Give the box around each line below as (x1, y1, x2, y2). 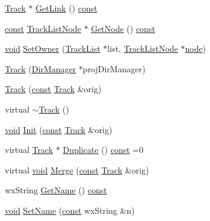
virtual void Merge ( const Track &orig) (5, 163, 149, 176)
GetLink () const (36, 2, 97, 14)
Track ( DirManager (5, 62, 76, 75)
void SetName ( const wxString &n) (5, 204, 135, 216)
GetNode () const (91, 22, 155, 34)
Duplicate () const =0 (63, 143, 144, 156)
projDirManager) (82, 62, 146, 75)
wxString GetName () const (5, 184, 107, 196)
